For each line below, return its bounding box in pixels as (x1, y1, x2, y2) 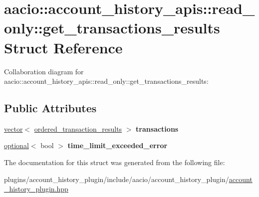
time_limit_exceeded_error (67, 140, 168, 151)
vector (4, 123, 23, 134)
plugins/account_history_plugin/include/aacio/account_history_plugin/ (4, 174, 229, 184)
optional (4, 140, 29, 151)
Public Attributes (4, 100, 97, 116)
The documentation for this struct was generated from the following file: (4, 157, 225, 168)
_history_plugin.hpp (4, 184, 68, 194)
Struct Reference (4, 37, 123, 57)
